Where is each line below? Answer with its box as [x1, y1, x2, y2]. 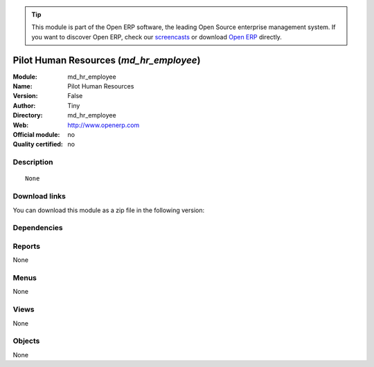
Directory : [12, 111, 43, 120]
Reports [12, 241, 41, 251]
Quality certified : [12, 140, 64, 149]
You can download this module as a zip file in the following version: [12, 206, 205, 214]
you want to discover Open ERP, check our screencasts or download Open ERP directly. [31, 32, 282, 41]
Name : [12, 82, 33, 91]
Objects [12, 336, 40, 346]
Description [12, 158, 53, 167]
